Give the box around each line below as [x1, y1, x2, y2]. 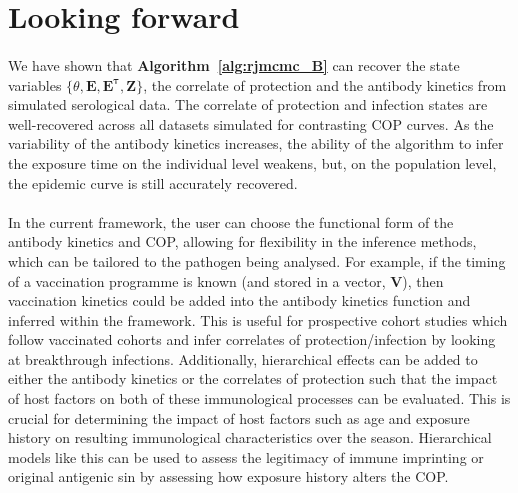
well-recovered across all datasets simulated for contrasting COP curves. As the [8, 113, 494, 134]
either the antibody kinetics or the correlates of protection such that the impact [8, 368, 498, 389]
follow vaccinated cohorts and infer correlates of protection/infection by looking [8, 329, 496, 350]
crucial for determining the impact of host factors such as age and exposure [8, 407, 470, 428]
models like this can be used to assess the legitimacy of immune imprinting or [8, 446, 484, 467]
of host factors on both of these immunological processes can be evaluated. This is [8, 388, 511, 409]
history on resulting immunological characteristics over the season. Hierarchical [8, 427, 492, 448]
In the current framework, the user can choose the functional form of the [8, 211, 454, 232]
